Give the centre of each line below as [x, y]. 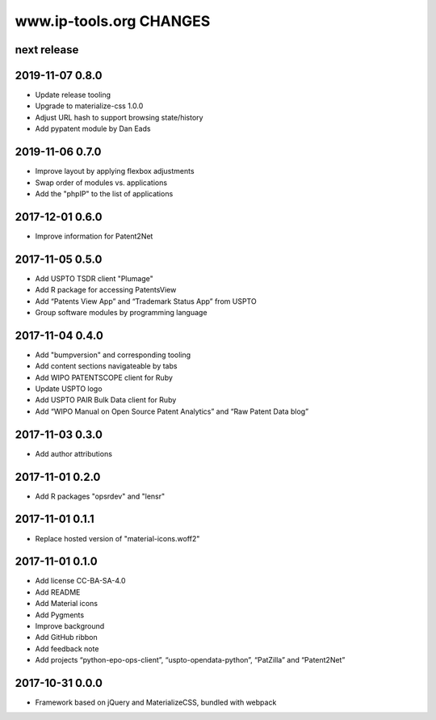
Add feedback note [67, 648]
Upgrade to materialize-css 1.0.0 [89, 106]
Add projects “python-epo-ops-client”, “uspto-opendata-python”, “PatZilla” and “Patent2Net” [190, 660]
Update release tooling [73, 95]
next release [47, 50]
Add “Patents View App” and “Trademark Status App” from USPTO [146, 301]
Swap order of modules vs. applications [101, 183]
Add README [58, 592]
